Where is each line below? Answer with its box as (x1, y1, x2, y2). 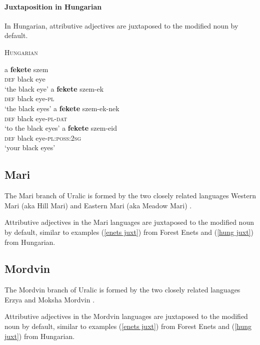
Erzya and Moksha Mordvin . (4, 294, 95, 304)
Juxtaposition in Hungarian (4, 1, 102, 12)
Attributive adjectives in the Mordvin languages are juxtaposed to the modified (4, 311, 248, 321)
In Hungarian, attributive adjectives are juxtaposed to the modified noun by (4, 20, 238, 31)
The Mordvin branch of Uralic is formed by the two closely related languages (4, 284, 240, 295)
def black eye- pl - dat (4, 113, 67, 123)
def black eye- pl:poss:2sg (4, 132, 81, 143)
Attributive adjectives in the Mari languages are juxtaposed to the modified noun (4, 217, 254, 227)
